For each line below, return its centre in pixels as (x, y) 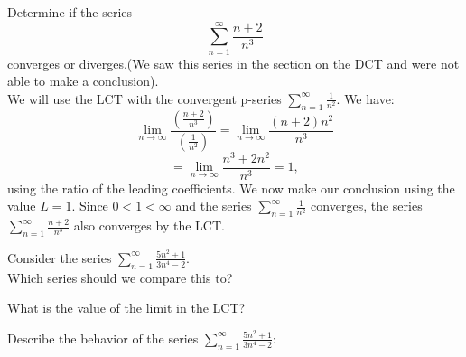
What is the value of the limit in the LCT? (126, 308)
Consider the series (60, 257)
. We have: (365, 98)
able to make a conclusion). (83, 81)
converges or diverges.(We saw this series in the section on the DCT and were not (233, 63)
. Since (90, 206)
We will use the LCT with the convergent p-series (144, 98)
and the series (214, 206)
